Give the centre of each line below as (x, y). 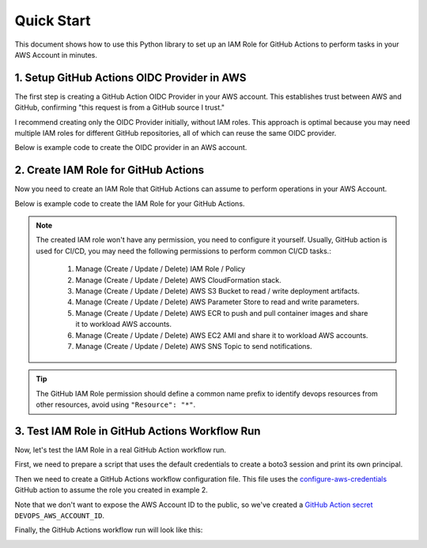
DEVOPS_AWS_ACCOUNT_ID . (60, 516)
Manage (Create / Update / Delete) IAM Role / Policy (160, 269)
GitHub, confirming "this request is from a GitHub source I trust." (120, 107)
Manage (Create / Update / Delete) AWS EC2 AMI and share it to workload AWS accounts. (222, 335)
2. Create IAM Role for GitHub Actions (110, 170)
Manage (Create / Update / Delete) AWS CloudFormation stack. (178, 280)
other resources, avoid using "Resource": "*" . (116, 405)
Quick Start (53, 21)
